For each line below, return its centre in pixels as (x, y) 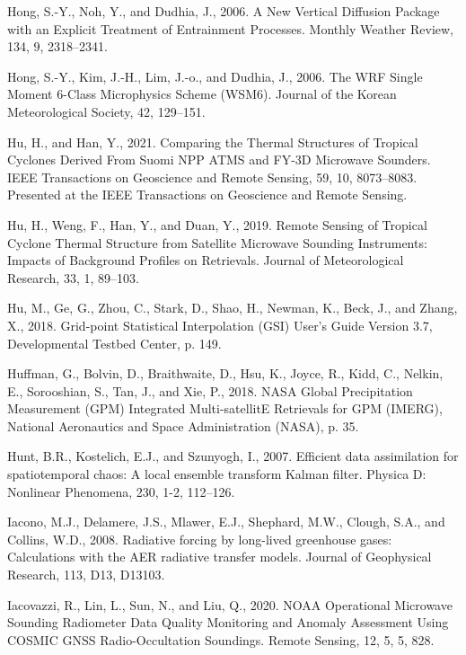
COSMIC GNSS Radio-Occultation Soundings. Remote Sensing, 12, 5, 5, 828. (221, 639)
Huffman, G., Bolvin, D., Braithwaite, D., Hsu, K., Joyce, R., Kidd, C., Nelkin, (225, 373)
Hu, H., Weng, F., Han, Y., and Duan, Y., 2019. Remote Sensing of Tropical (217, 224)
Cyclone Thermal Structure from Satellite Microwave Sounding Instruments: (217, 242)
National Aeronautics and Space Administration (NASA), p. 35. (183, 425)
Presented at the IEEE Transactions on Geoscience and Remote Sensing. (207, 195)
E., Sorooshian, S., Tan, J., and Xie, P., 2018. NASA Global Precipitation (210, 390)
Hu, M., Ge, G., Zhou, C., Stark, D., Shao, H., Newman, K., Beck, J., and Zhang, (233, 308)
